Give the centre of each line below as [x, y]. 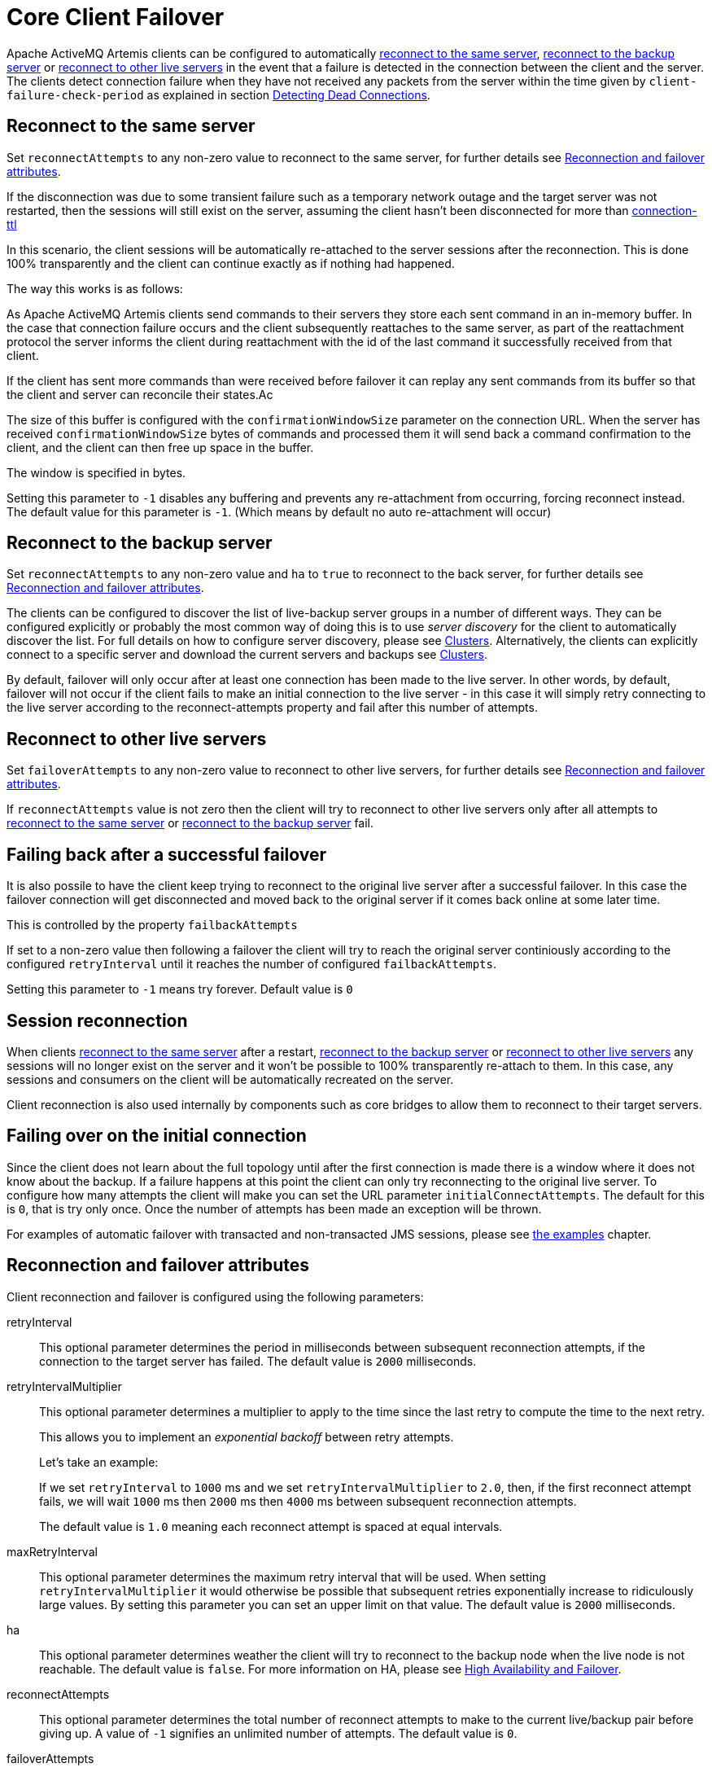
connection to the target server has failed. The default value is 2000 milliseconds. [258, 1361]
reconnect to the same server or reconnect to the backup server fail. [190, 823]
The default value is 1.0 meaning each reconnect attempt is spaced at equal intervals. [271, 1526]
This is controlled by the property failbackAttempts [152, 925]
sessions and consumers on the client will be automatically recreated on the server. [230, 1079]
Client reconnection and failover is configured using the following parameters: [215, 1296]
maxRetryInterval [52, 1551]
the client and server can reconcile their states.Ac [140, 394]
